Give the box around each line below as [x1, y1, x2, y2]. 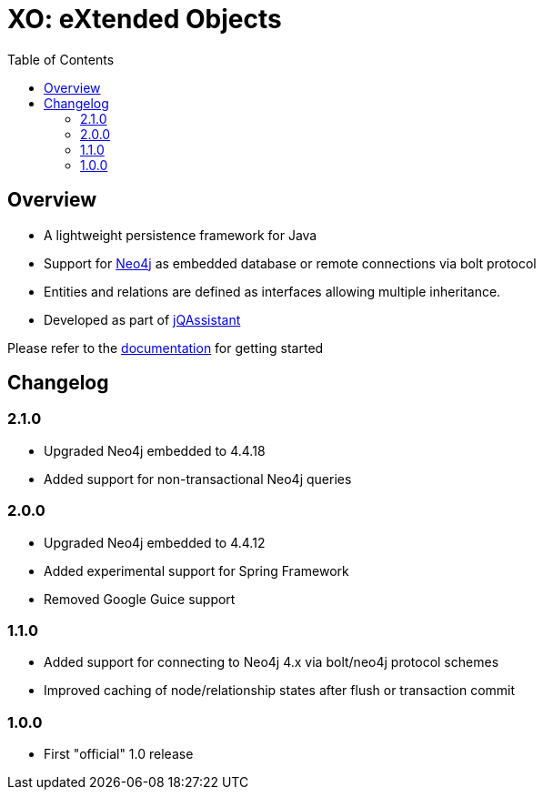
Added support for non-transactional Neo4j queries [44, 470, 352, 487]
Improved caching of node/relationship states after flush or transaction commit [44, 682, 516, 699]
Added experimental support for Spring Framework [44, 562, 349, 579]
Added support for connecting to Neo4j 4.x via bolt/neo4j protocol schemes [44, 654, 499, 671]
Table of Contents [7, 51, 115, 67]
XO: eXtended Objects [7, 4, 282, 35]
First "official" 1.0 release [44, 746, 194, 762]
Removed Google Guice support [44, 590, 236, 607]
